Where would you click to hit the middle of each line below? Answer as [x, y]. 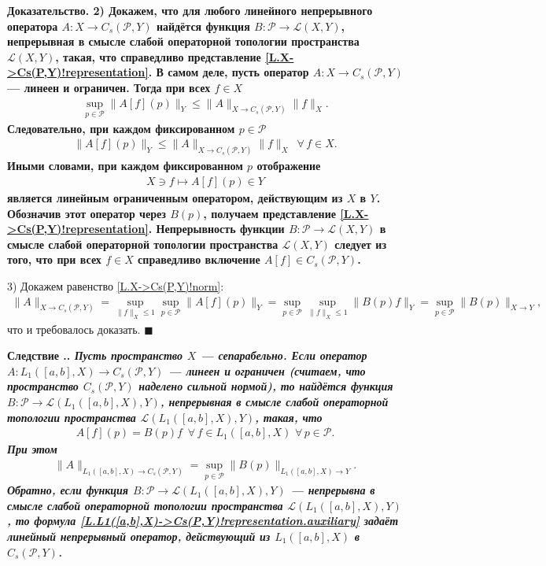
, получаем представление [269, 213]
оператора [33, 26]
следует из [361, 244]
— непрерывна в [333, 490]
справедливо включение [199, 259]
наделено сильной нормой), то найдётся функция [266, 386]
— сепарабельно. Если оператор [284, 355]
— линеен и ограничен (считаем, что [267, 370]
